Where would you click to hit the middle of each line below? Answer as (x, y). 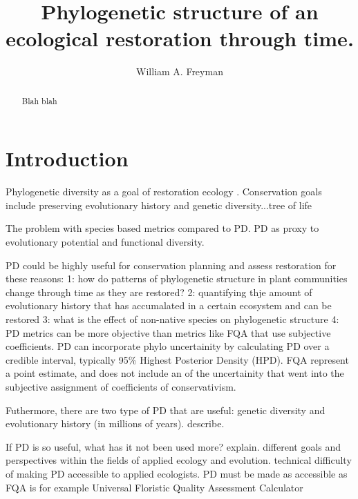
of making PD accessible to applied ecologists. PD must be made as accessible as (177, 473)
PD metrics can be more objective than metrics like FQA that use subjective (168, 332)
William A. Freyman (180, 71)
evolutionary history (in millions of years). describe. (115, 423)
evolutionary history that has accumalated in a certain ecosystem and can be (169, 305)
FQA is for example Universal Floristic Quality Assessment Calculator (154, 487)
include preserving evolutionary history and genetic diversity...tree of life (159, 205)
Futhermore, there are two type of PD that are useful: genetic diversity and (166, 410)
